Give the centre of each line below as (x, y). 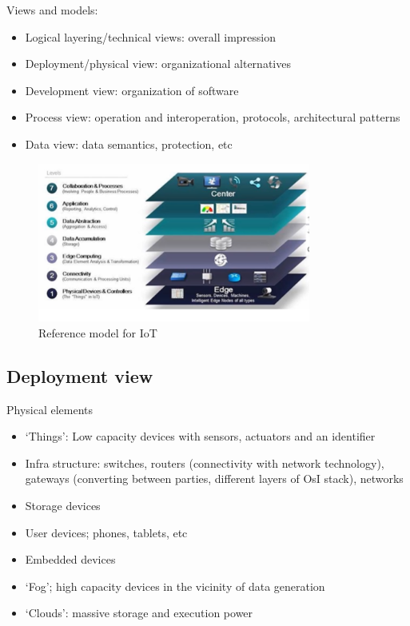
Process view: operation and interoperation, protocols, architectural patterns (213, 117)
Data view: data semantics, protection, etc (129, 144)
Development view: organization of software (132, 90)
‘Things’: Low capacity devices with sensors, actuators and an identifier (200, 436)
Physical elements (50, 409)
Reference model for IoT (98, 332)
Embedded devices (70, 559)
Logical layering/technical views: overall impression (150, 36)
